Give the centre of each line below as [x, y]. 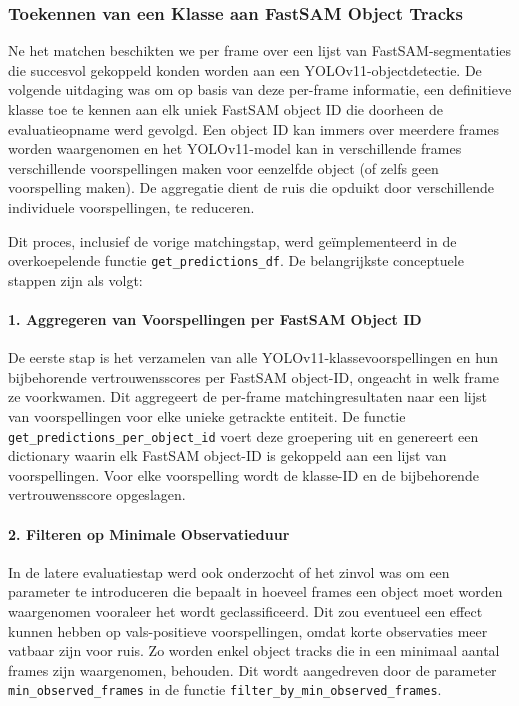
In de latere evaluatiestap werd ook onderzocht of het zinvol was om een [229, 571]
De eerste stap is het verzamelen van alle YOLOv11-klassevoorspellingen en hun [253, 357]
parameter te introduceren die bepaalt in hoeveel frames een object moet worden [255, 591]
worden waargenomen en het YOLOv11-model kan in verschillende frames [235, 148]
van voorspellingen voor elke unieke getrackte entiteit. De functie [207, 415]
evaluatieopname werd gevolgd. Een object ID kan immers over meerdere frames [254, 128]
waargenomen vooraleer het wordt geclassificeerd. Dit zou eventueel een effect [245, 611]
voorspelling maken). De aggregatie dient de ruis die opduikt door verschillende [251, 187]
